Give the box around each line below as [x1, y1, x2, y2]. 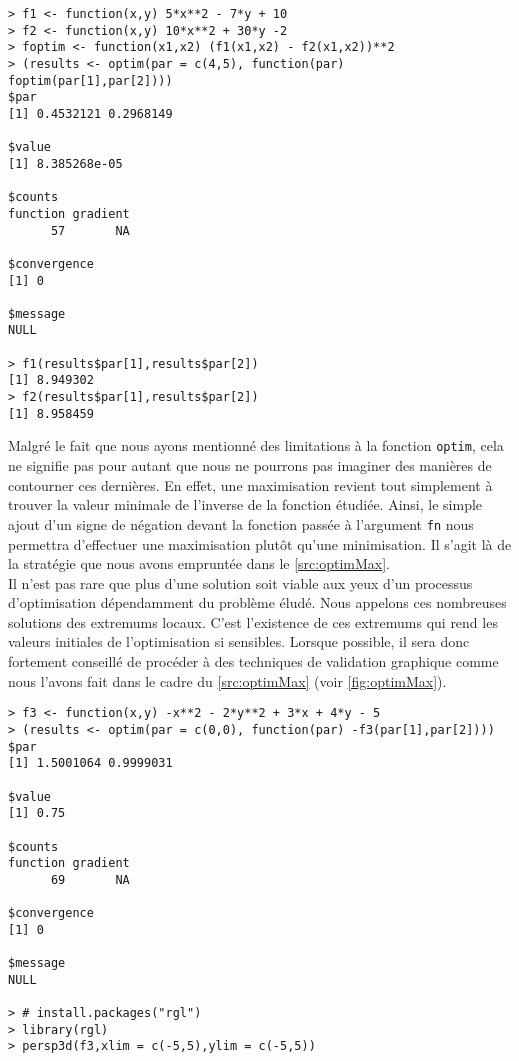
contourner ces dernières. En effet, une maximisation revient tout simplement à [8, 474, 493, 495]
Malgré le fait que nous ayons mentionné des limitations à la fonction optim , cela [8, 435, 504, 456]
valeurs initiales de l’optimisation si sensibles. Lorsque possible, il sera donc [8, 631, 470, 652]
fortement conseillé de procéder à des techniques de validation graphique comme [8, 651, 499, 672]
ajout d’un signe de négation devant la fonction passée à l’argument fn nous [8, 513, 474, 534]
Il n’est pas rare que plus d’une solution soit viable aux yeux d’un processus [8, 572, 473, 593]
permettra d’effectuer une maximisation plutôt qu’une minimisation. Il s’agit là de [8, 533, 512, 554]
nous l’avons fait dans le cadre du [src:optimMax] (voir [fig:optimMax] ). [8, 670, 447, 691]
